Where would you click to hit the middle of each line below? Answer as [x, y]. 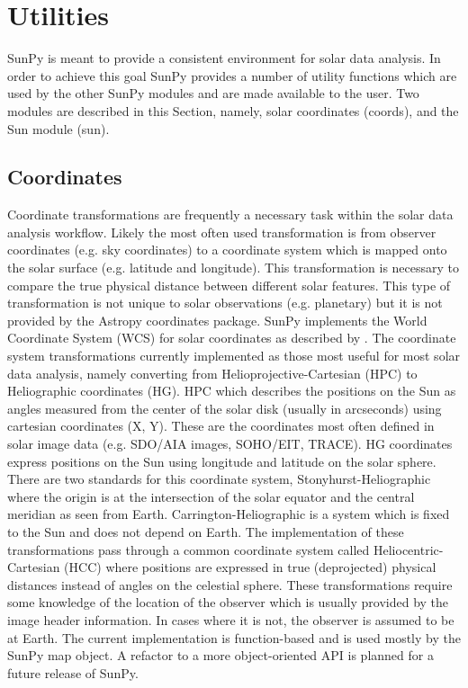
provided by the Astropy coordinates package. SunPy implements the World [217, 320]
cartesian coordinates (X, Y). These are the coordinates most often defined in [221, 426]
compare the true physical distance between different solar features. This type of [229, 285]
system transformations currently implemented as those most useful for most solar [234, 356]
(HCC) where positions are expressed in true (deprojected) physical [250, 567]
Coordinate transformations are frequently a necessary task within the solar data [230, 214]
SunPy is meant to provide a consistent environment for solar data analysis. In [224, 58]
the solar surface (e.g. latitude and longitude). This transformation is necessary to [234, 268]
